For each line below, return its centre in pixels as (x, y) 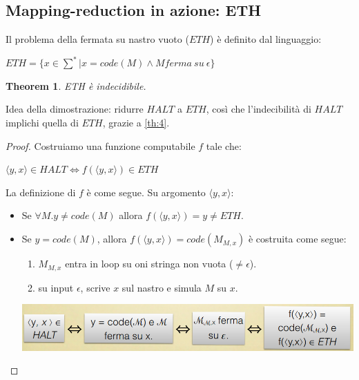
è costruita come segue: (297, 239)
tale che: (224, 145)
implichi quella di (42, 123)
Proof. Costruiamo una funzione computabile (100, 145)
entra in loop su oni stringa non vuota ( (149, 264)
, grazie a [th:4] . (136, 123)
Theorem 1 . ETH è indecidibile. (76, 85)
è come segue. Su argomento (146, 192)
